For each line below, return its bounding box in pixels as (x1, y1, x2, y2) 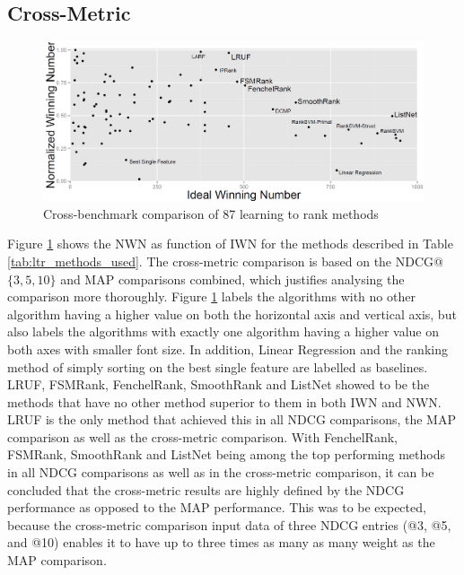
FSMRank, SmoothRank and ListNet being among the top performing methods (7, 445, 445, 464)
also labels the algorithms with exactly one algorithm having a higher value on (7, 322, 440, 341)
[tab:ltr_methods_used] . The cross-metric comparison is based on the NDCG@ (7, 251, 443, 270)
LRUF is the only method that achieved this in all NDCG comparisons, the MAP (7, 410, 456, 429)
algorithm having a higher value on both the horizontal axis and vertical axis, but (7, 304, 457, 323)
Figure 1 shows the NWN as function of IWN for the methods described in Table (7, 234, 453, 253)
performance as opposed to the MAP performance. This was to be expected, (7, 498, 426, 517)
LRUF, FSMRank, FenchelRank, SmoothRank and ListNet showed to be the (7, 375, 430, 394)
